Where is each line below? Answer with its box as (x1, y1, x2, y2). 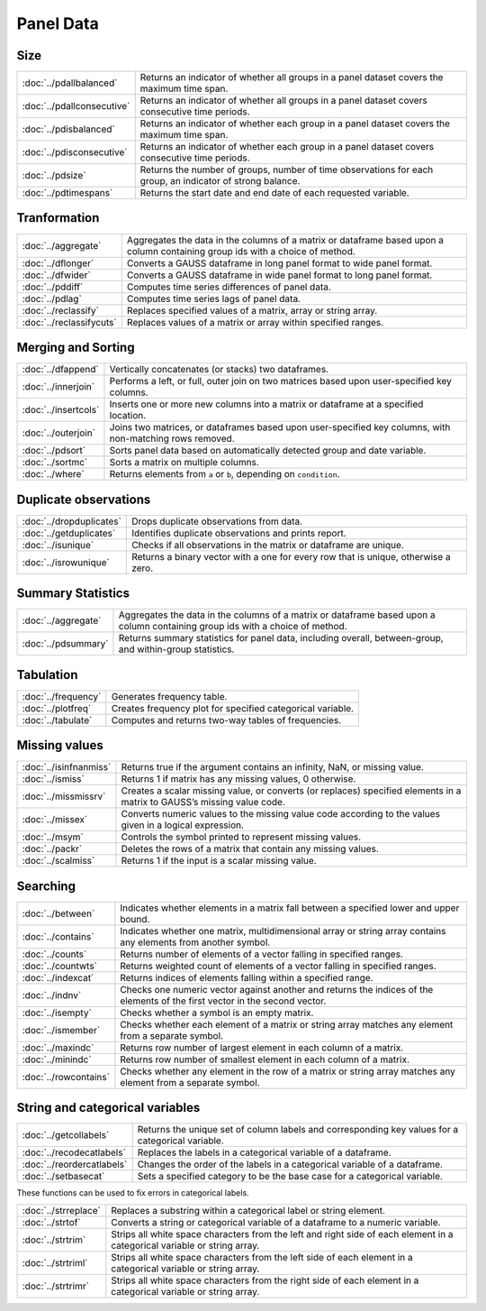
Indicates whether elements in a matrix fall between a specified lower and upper (120, 902, 460, 914)
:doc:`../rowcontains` (22, 1070, 110, 1083)
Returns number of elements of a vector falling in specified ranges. (120, 948, 404, 960)
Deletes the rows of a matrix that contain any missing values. (121, 843, 380, 856)
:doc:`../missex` (22, 813, 88, 826)
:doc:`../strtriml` (22, 1256, 88, 1269)
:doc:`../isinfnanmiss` (22, 761, 112, 774)
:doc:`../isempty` (22, 1006, 92, 1019)
